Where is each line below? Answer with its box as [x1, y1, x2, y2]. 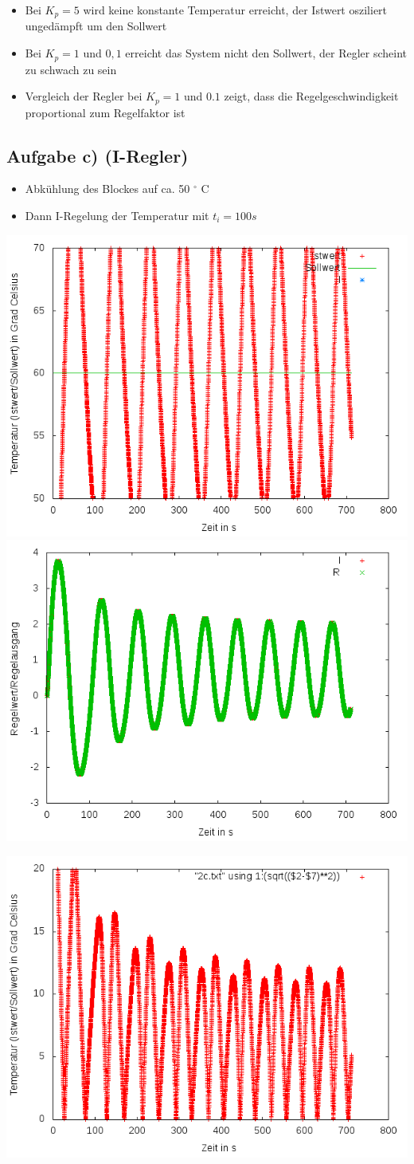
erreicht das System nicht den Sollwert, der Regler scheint [125, 45, 408, 61]
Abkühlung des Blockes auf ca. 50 [25, 180, 190, 197]
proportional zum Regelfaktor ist [25, 104, 186, 120]
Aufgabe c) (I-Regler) [6, 143, 189, 167]
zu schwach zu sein [25, 61, 117, 77]
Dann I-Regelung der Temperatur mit [25, 206, 209, 223]
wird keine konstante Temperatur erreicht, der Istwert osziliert [83, 2, 388, 18]
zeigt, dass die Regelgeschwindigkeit [224, 88, 399, 104]
